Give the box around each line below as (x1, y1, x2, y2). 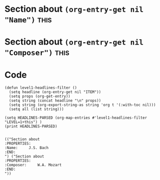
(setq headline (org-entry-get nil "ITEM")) (9, 90, 101, 95)
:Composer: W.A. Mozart (4, 163, 62, 168)
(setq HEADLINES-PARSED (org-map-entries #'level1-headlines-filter (4, 115, 147, 121)
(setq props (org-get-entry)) (9, 94, 70, 99)
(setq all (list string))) (9, 107, 64, 112)
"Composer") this (4, 47, 69, 58)
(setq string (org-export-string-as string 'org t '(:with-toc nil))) (9, 103, 156, 107)
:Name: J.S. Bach (4, 146, 49, 151)
